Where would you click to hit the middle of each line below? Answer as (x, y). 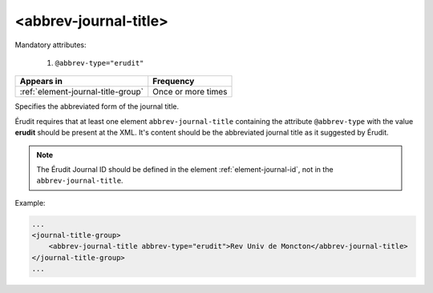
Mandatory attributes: (51, 45)
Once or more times (190, 92)
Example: (30, 203)
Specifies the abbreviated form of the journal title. (97, 106)
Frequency (174, 82)
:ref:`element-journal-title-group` (82, 92)
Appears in (41, 82)
